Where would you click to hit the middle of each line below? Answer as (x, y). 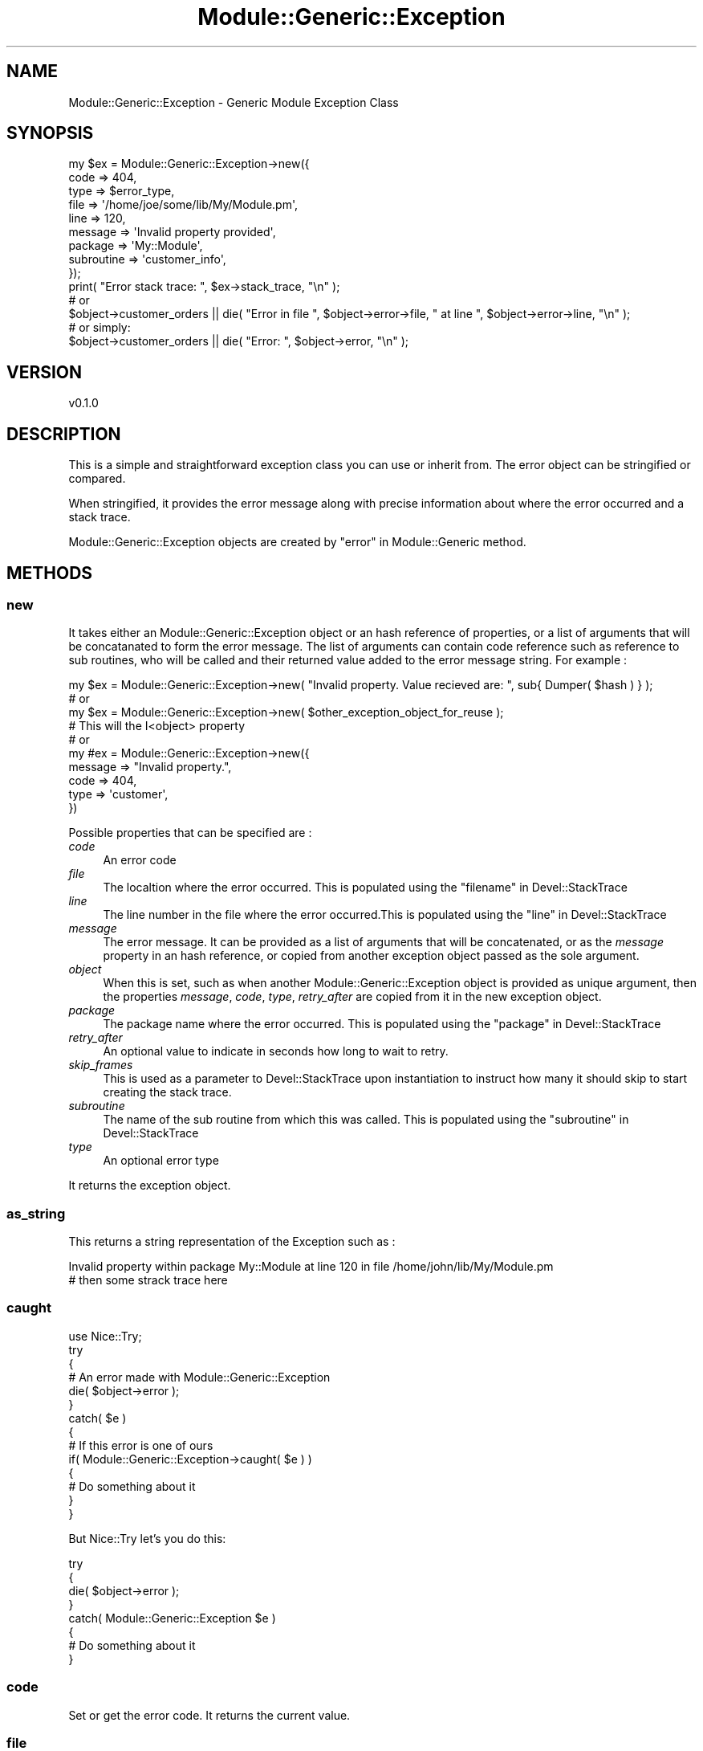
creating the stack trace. (167, 1092)
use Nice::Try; (105, 1336)
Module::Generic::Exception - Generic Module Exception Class (234, 102)
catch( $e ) (98, 1418)
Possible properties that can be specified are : (190, 833)
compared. (97, 479)
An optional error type (161, 1161)
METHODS (50, 573)
